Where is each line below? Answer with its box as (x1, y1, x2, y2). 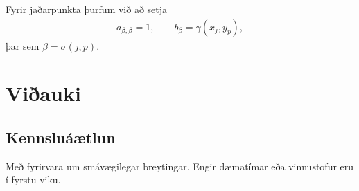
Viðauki (6, 79, 81, 107)
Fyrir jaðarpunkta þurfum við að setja (6, 2, 168, 16)
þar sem (6, 38, 40, 53)
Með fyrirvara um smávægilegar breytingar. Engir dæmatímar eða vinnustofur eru (6, 158, 354, 173)
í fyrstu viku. (6, 172, 61, 187)
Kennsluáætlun (6, 126, 116, 147)
